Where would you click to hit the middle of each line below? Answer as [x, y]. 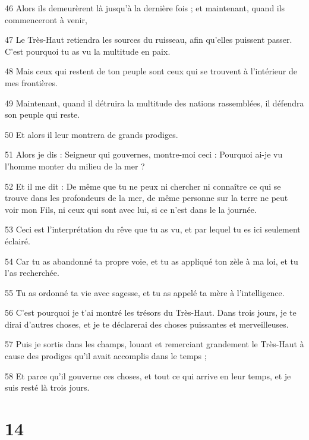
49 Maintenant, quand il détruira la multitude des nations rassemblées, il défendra [154, 103]
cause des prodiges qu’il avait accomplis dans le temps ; [106, 356]
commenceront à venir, [46, 19]
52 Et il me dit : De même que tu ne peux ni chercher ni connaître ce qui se [143, 186]
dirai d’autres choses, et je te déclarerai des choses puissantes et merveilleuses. [147, 324]
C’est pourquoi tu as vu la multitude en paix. [88, 51]
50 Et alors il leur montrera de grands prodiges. [92, 134]
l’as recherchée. [32, 273]
